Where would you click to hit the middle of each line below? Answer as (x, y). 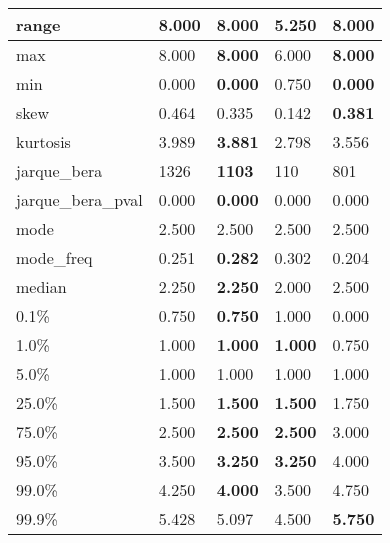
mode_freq (54, 257)
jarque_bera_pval (79, 199)
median (41, 286)
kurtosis (43, 141)
